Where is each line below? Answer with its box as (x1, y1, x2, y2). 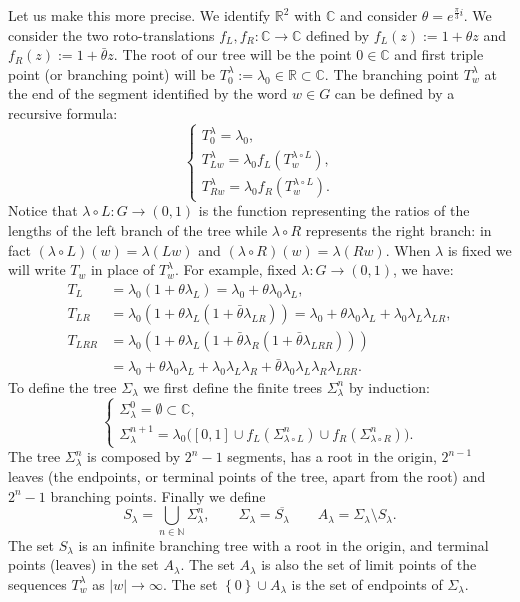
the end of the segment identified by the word (8, 83, 288, 104)
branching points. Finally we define (50, 485, 266, 506)
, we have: (393, 259, 454, 280)
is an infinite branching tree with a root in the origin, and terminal (78, 534, 489, 555)
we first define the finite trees (143, 376, 322, 397)
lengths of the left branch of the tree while (8, 220, 268, 241)
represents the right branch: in (305, 220, 492, 241)
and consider (340, 5, 418, 25)
